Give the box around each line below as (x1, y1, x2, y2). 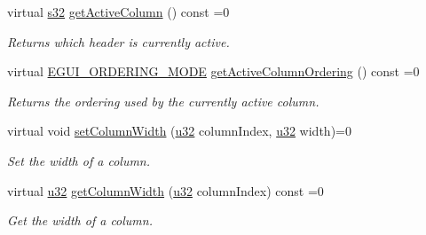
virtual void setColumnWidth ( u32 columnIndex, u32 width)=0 (7, 121, 351, 140)
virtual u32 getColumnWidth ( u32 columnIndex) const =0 (7, 181, 324, 200)
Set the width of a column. (7, 151, 151, 169)
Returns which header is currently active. (7, 32, 230, 51)
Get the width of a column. (7, 211, 153, 230)
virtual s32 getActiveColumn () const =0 (7, 3, 230, 20)
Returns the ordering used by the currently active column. (7, 91, 319, 110)
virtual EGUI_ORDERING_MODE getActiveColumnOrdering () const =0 (7, 62, 420, 81)
